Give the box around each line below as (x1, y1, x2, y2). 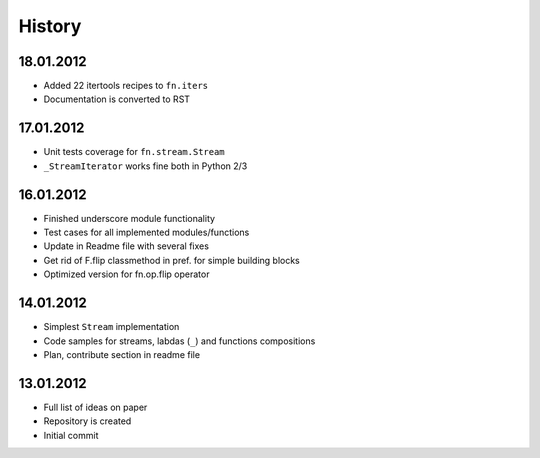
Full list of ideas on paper (43, 401, 148, 413)
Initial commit (43, 429, 99, 441)
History (18, 15, 82, 37)
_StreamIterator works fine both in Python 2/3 (43, 160, 248, 172)
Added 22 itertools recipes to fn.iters (43, 80, 209, 92)
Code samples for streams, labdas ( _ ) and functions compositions (43, 335, 316, 347)
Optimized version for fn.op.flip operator (43, 268, 210, 280)
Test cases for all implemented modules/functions (43, 226, 250, 239)
